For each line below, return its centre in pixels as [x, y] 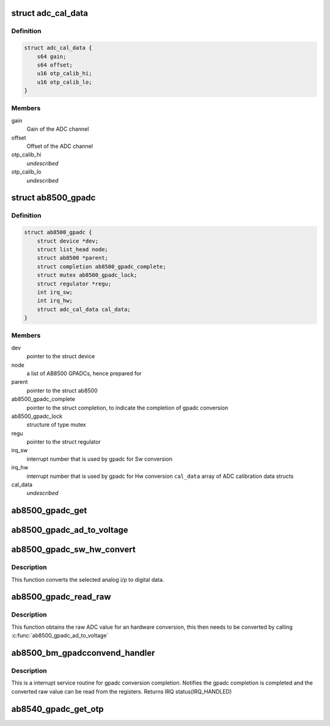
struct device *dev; [68, 241]
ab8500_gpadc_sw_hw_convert [73, 550]
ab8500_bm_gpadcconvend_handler [83, 653]
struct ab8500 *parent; [72, 258]
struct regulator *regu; [74, 284]
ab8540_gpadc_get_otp [57, 709]
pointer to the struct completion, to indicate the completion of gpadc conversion [127, 408]
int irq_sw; [55, 292]
